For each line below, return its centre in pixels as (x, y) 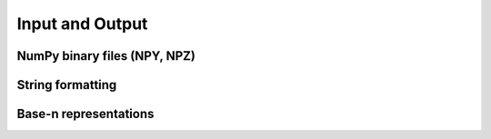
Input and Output (82, 24)
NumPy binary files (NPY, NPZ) (106, 56)
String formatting (67, 85)
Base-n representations (85, 114)
